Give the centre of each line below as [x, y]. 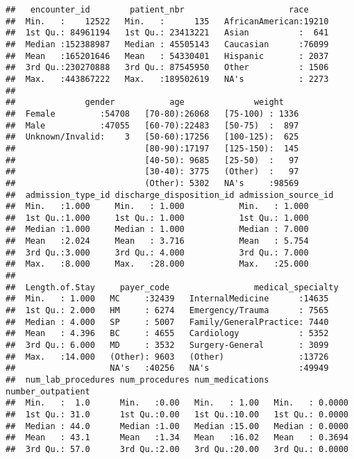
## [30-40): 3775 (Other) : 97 [152, 172]
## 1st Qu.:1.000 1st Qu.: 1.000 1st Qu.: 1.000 [157, 218]
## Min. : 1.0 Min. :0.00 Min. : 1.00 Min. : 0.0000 [177, 403]
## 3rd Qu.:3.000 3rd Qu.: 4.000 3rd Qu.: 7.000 [157, 252]
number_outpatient [48, 391]
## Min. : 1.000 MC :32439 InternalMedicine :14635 [167, 299]
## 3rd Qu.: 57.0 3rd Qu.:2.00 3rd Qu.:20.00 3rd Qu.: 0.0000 [177, 449]
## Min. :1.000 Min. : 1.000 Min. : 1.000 [157, 207]
